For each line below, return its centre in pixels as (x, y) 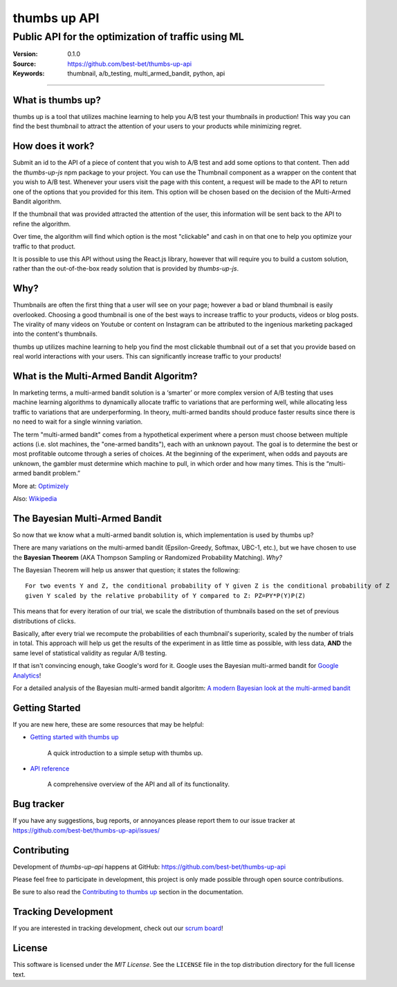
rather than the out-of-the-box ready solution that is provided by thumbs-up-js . (126, 269)
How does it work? (54, 146)
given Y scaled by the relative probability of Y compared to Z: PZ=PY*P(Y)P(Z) (166, 596)
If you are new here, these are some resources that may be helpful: (108, 724)
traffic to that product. (44, 246)
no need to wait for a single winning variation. (78, 422)
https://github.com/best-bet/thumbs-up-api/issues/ (86, 830)
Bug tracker (39, 804)
